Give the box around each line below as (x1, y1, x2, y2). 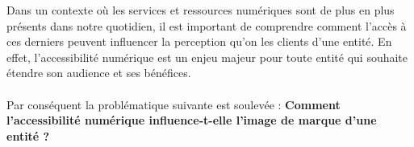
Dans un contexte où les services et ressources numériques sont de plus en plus (6, 2, 395, 18)
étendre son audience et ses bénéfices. (6, 64, 191, 81)
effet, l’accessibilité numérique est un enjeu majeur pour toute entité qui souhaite (6, 48, 408, 65)
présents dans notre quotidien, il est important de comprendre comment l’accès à (6, 17, 407, 34)
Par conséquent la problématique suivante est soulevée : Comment (6, 96, 341, 112)
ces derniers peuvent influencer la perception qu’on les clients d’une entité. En (6, 33, 392, 50)
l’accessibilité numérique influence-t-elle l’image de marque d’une (6, 112, 377, 129)
